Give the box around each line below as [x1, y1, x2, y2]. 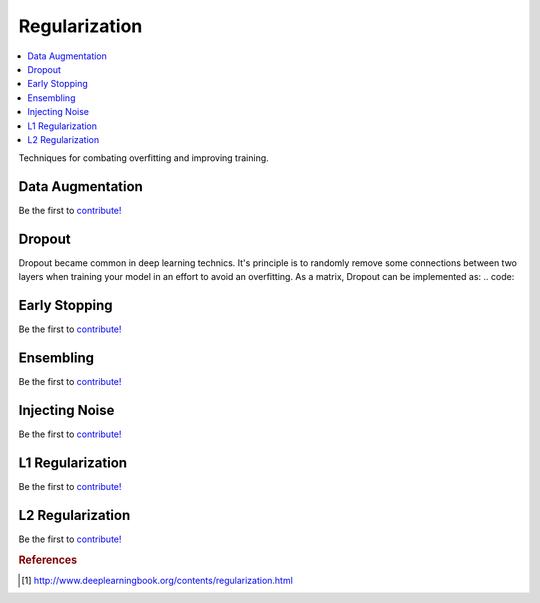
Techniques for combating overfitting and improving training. [18, 152, 269, 164]
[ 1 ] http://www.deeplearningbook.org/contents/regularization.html [21, 575, 294, 587]
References [18, 553, 78, 567]
